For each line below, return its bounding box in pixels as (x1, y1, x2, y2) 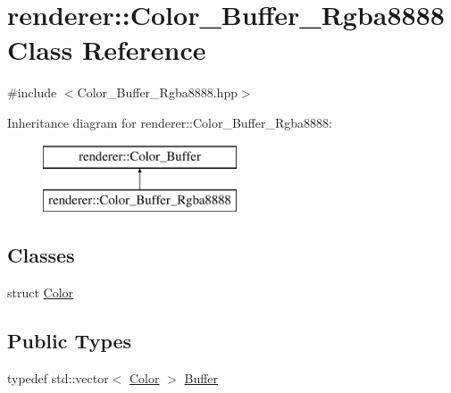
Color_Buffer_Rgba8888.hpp (77, 83, 238, 102)
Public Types (7, 326, 132, 354)
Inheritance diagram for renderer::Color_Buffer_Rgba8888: (7, 113, 332, 131)
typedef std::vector (7, 368, 109, 387)
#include (7, 83, 57, 102)
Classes (7, 241, 75, 269)
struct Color (7, 282, 74, 301)
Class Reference (7, 31, 206, 68)
